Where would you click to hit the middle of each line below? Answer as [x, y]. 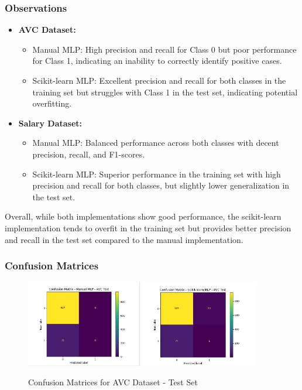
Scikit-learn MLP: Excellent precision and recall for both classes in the [159, 80]
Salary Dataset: [50, 123]
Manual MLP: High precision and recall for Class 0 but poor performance [164, 49]
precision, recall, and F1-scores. [89, 154]
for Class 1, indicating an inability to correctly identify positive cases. [157, 61]
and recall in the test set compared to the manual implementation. [124, 239]
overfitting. [52, 103]
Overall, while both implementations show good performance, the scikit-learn [143, 216]
